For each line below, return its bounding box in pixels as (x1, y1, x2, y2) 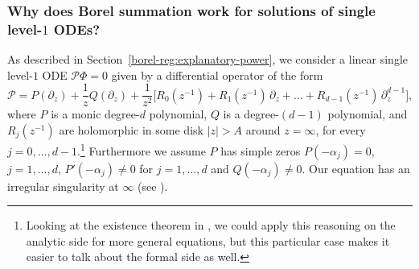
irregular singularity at (7, 177, 119, 194)
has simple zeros (220, 142, 301, 159)
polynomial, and (327, 106, 408, 122)
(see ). (138, 177, 168, 194)
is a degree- (223, 106, 279, 122)
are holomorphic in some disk (59, 121, 203, 138)
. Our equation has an (302, 159, 410, 176)
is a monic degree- (51, 106, 140, 122)
